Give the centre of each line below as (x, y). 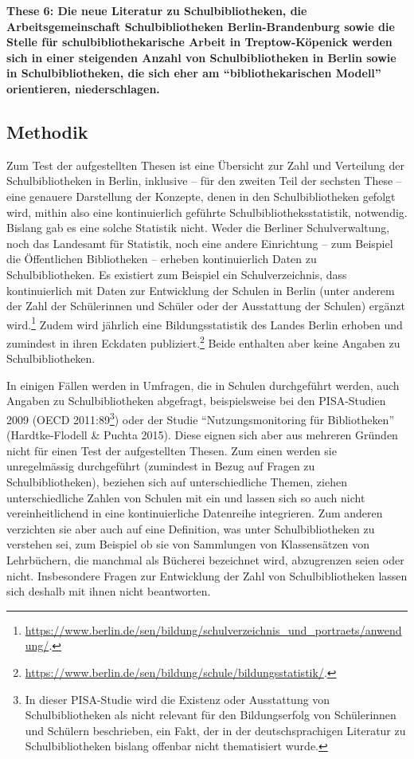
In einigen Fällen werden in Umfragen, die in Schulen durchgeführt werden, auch (203, 385)
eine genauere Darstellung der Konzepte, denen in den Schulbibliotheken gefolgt (201, 196)
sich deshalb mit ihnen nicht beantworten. (109, 591)
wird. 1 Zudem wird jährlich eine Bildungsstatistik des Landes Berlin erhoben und (205, 323)
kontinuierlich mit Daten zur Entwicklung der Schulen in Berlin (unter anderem (201, 290)
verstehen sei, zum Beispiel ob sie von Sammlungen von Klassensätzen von (188, 544)
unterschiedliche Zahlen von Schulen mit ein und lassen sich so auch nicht (186, 497)
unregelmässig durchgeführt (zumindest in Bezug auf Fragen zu (161, 466)
